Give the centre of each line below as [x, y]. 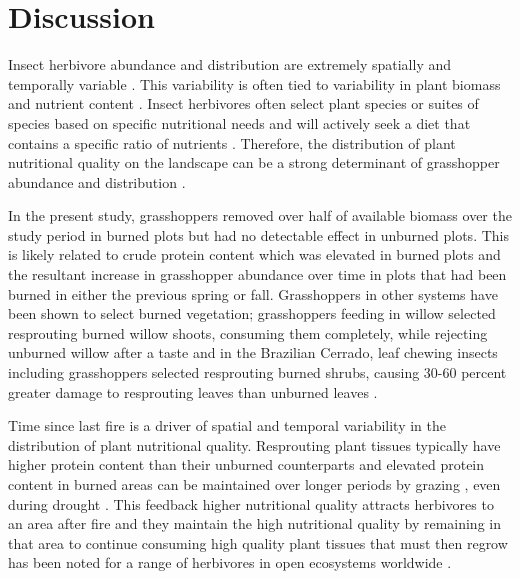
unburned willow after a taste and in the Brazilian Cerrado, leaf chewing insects [253, 352]
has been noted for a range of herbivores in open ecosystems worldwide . [230, 562]
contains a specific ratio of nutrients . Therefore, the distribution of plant [232, 142]
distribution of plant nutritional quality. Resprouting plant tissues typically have [254, 444]
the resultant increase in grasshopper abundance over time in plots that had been [257, 274]
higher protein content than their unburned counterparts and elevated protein [246, 464]
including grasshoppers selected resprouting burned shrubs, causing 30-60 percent [257, 372]
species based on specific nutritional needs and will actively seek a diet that [239, 122]
